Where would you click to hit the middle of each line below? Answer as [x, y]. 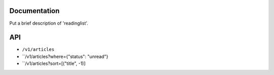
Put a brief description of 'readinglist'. [49, 23]
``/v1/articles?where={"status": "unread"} [65, 56]
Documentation [35, 11]
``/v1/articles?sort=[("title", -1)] [54, 63]
